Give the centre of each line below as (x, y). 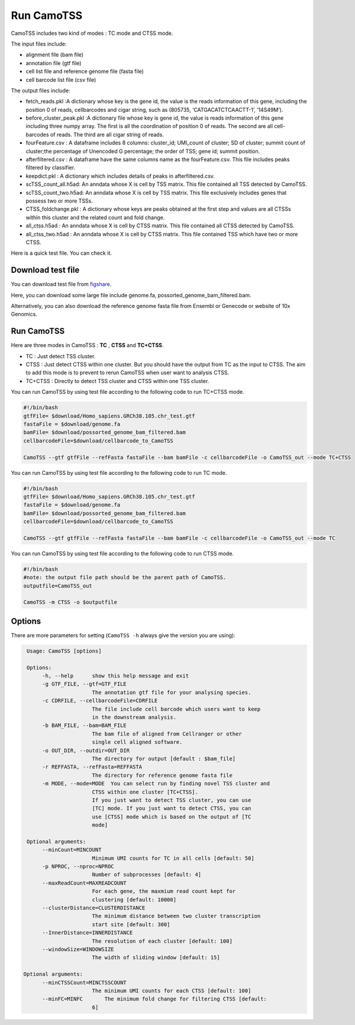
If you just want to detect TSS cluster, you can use (172, 800)
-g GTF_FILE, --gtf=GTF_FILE (84, 684)
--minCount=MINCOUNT (72, 850)
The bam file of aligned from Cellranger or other (167, 734)
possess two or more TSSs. (59, 201)
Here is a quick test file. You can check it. (61, 253)
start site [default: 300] (131, 924)
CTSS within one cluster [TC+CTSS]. (145, 792)
